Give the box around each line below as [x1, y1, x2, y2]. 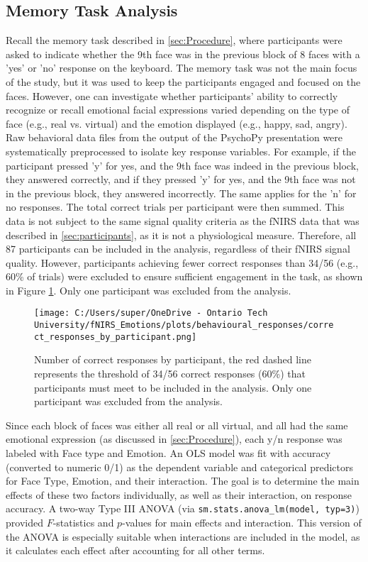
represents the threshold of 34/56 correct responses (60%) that [34, 366, 306, 381]
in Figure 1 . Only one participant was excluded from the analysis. [6, 282, 291, 297]
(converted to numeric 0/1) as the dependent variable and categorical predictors [6, 459, 353, 474]
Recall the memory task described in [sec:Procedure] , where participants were [6, 33, 342, 48]
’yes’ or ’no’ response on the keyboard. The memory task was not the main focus [6, 60, 357, 75]
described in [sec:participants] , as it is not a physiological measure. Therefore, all [6, 227, 357, 242]
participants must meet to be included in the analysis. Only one [34, 380, 312, 395]
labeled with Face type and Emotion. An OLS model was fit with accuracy [6, 446, 331, 461]
